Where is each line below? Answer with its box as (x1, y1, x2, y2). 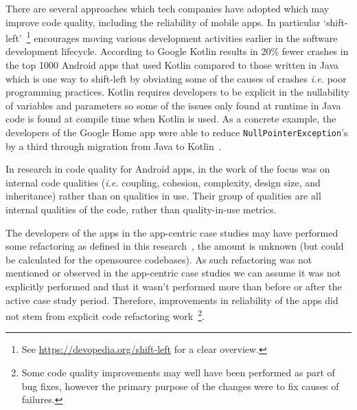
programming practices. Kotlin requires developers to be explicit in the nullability (5, 85, 349, 99)
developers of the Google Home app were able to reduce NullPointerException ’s (5, 125, 348, 139)
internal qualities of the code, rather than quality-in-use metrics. (5, 202, 277, 217)
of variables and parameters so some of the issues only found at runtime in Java (5, 98, 341, 112)
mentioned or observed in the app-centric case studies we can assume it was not (5, 266, 341, 280)
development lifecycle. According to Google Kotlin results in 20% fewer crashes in (5, 44, 349, 58)
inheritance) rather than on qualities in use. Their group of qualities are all (5, 188, 321, 203)
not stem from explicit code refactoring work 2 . (5, 307, 205, 323)
